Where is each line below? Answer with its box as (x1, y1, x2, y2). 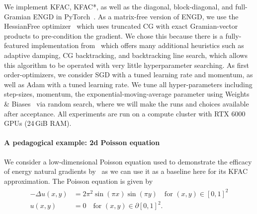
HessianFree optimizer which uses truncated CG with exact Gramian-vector (4, 21, 238, 31)
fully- (225, 30, 242, 41)
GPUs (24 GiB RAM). (4, 118, 72, 128)
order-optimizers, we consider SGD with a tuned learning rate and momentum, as (4, 69, 253, 80)
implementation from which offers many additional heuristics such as (31, 40, 244, 51)
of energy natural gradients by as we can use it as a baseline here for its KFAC (4, 166, 248, 176)
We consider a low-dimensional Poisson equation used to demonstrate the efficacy (4, 156, 252, 166)
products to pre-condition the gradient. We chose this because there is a (4, 30, 223, 41)
